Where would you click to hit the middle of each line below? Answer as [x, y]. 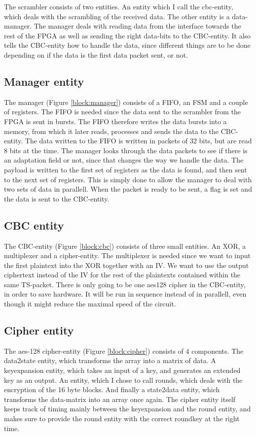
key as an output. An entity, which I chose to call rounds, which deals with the [123, 380]
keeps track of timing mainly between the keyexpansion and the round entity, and [128, 409]
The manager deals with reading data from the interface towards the [137, 26]
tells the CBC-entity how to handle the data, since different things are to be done [127, 45]
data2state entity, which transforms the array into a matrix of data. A [110, 360]
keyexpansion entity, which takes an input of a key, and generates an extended [122, 370]
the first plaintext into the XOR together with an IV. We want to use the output [127, 265]
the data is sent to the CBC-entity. [57, 198]
